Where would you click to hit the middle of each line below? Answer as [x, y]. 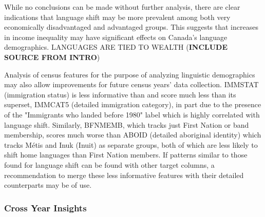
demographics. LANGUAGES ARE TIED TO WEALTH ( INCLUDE [116, 47]
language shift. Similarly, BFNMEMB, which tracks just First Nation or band [127, 124]
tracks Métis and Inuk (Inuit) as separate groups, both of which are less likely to [131, 144]
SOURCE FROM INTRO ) [52, 57]
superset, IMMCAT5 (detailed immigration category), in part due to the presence [133, 104]
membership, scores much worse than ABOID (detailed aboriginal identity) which [133, 135]
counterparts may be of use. [48, 185]
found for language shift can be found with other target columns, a [109, 164]
